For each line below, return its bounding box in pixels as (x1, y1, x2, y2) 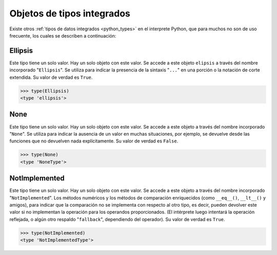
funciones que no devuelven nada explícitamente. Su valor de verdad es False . (9, 138, 179, 144)
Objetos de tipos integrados (9, 8, 131, 19)
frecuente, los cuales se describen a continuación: (9, 32, 116, 39)
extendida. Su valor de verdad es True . (9, 74, 93, 80)
